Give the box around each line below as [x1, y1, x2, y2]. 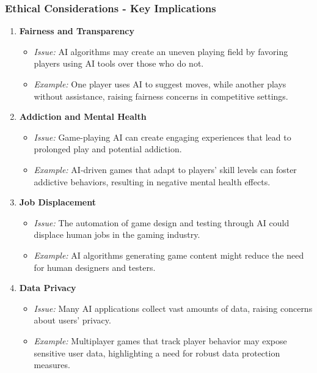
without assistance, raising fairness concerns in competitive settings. [34, 89, 288, 102]
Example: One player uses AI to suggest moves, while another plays [34, 78, 286, 90]
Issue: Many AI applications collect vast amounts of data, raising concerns [34, 301, 313, 314]
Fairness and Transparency [19, 24, 134, 37]
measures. [34, 358, 70, 371]
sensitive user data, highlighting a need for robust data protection [34, 346, 280, 359]
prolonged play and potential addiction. [34, 142, 182, 155]
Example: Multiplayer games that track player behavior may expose [34, 334, 287, 347]
